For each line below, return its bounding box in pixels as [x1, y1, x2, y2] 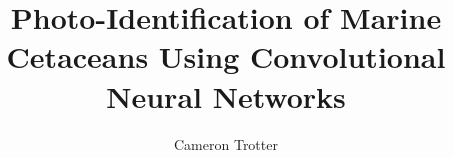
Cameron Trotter [174, 133, 278, 154]
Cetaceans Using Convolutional [6, 36, 446, 77]
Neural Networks [106, 75, 346, 116]
